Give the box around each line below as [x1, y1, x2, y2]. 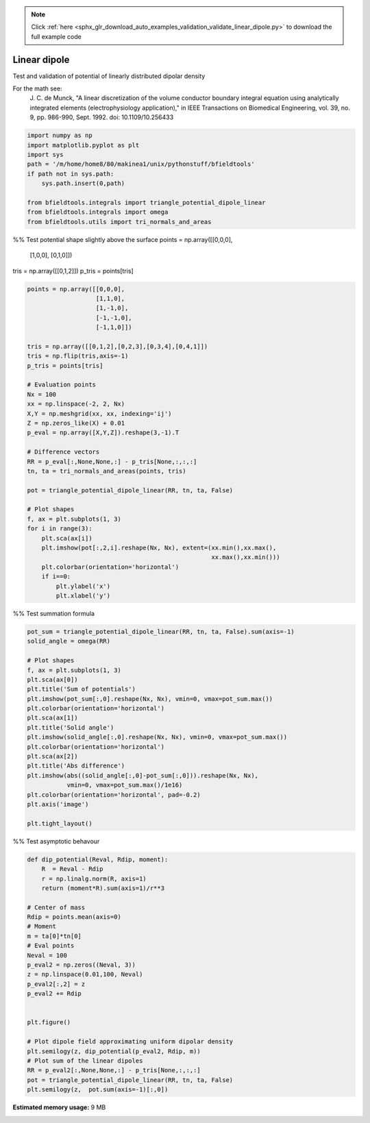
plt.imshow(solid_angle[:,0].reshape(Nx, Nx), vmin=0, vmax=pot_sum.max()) [27, 733, 288, 741]
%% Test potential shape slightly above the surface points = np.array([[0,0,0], [12, 235, 233, 243]
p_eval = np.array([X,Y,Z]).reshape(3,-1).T [27, 429, 180, 436]
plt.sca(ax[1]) [27, 714, 78, 722]
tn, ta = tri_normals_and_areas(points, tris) [27, 467, 186, 475]
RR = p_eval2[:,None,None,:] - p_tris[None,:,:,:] [27, 1066, 201, 1074]
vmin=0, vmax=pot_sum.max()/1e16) [66, 781, 183, 789]
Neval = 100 [27, 951, 68, 959]
